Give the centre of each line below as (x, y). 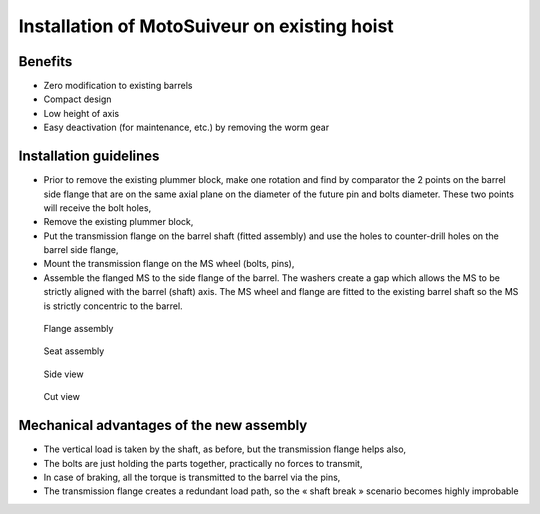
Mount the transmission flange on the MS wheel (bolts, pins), (169, 264)
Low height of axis (81, 113)
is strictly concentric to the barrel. (113, 306)
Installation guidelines (89, 156)
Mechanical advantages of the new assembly (163, 425)
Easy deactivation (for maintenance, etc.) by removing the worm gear (186, 127)
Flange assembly (78, 329)
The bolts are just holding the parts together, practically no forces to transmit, (203, 463)
